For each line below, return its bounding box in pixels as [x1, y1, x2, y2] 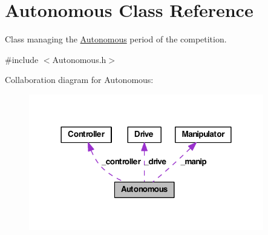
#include [5, 53, 39, 65]
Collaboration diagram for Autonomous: [5, 73, 154, 86]
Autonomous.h [52, 53, 106, 65]
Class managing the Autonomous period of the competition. [5, 33, 227, 45]
